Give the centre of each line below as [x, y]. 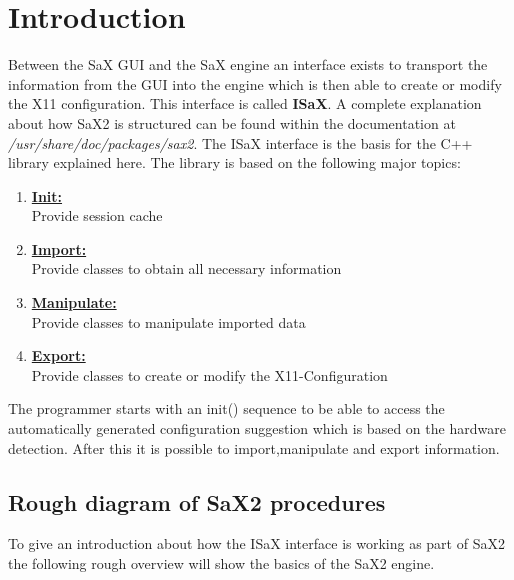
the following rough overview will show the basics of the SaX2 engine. [221, 563]
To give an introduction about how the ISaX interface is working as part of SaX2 [256, 543]
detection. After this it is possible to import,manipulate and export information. [254, 447]
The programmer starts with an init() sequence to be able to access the [226, 408]
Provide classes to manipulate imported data [168, 321]
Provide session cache [97, 215]
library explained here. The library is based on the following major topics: [234, 162]
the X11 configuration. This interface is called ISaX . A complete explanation [245, 103]
